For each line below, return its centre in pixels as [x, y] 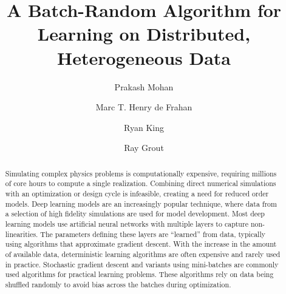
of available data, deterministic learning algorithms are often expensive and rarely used [143, 254]
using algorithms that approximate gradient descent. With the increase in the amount [141, 244]
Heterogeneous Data [144, 57]
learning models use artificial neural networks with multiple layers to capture [127, 223]
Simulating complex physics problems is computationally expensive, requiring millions [141, 173]
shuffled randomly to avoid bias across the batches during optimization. [118, 284]
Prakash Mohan [144, 86]
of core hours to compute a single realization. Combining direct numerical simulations [141, 183]
